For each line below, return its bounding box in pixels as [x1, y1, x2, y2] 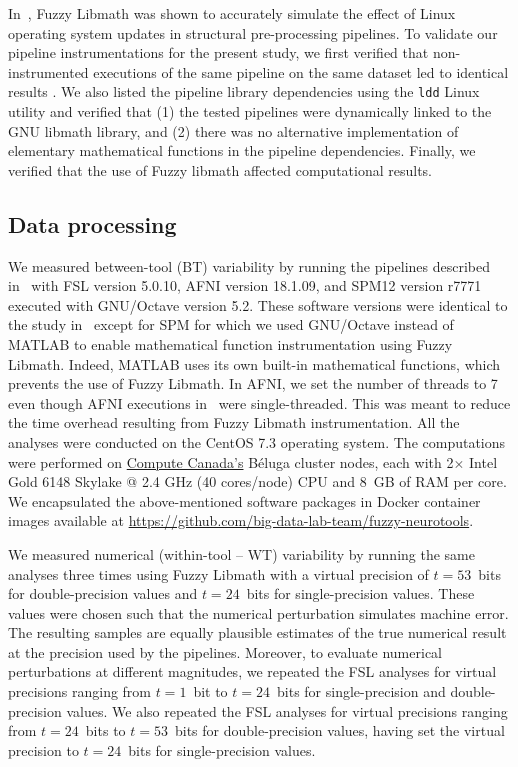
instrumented [8, 61, 89, 82]
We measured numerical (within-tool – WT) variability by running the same [8, 543, 475, 564]
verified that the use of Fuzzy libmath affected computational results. [8, 159, 433, 180]
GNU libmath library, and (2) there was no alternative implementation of [8, 120, 459, 141]
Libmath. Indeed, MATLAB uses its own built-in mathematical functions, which [8, 353, 501, 374]
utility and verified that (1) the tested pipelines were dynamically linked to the [8, 101, 492, 122]
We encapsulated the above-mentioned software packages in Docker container [8, 490, 481, 511]
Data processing [8, 208, 177, 239]
